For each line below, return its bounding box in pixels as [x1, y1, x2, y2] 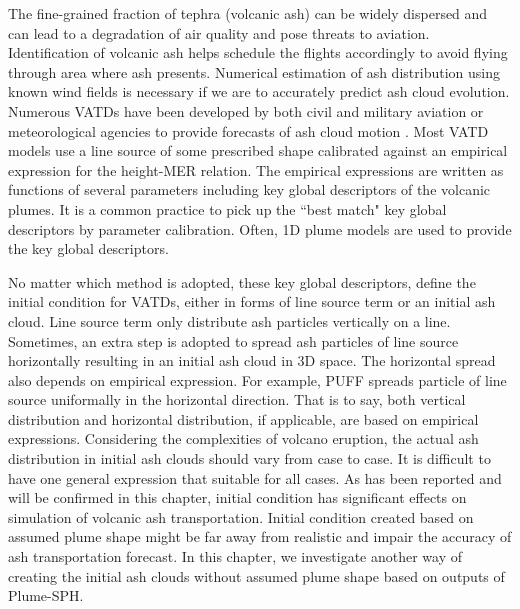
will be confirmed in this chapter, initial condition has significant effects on [8, 487, 467, 508]
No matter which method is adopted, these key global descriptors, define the [8, 271, 476, 292]
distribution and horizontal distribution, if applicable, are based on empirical [8, 408, 479, 429]
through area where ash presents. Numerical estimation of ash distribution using [8, 61, 500, 82]
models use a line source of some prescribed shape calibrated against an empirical [8, 140, 508, 161]
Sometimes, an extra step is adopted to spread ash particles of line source [8, 330, 459, 351]
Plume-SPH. [8, 585, 84, 606]
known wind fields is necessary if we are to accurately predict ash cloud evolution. [8, 81, 510, 102]
